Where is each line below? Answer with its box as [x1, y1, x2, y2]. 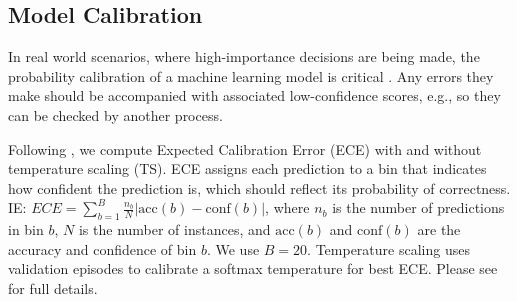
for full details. [8, 277, 98, 298]
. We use [206, 238, 260, 259]
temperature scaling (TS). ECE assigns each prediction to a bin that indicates [8, 158, 487, 179]
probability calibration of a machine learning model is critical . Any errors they [8, 65, 494, 86]
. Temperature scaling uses [307, 238, 470, 259]
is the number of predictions [332, 197, 505, 218]
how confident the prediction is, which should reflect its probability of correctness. [8, 177, 511, 198]
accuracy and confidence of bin [8, 238, 197, 259]
